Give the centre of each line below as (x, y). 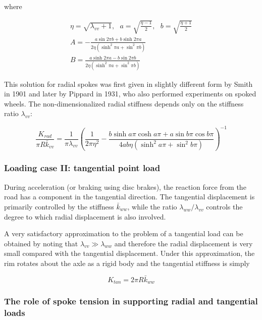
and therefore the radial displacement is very (184, 243)
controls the (224, 206)
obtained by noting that (41, 243)
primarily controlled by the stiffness (59, 206)
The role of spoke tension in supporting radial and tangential (131, 301)
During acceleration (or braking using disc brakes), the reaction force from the (125, 186)
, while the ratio (152, 206)
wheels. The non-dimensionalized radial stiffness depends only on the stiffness (124, 103)
